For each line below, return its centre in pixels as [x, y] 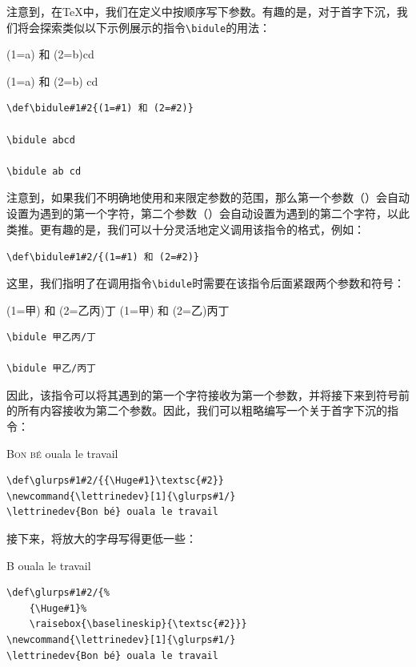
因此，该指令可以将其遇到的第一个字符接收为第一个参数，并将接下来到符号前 [208, 394]
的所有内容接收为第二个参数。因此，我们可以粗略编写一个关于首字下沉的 [197, 410]
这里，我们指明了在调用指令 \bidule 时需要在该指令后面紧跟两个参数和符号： [206, 282]
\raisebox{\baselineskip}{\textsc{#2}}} [138, 624]
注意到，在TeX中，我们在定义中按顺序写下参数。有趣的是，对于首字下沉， [202, 11]
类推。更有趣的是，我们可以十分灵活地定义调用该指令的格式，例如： [186, 229]
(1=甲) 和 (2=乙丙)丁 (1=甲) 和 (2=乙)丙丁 [118, 309]
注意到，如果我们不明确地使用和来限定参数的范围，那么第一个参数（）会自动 [208, 197]
